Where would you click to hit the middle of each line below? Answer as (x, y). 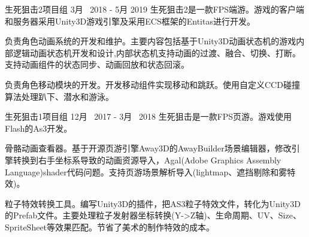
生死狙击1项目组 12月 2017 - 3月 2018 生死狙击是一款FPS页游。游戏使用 (149, 116)
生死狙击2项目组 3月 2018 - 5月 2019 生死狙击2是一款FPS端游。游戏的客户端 (155, 9)
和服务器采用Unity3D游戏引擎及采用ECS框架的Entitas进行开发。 (130, 21)
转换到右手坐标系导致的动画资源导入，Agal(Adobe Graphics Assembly (147, 159)
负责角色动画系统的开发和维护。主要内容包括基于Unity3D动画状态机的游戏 (151, 41)
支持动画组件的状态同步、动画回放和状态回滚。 (97, 64)
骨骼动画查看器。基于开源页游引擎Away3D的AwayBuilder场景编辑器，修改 (148, 148)
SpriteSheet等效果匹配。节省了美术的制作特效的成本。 (110, 227)
